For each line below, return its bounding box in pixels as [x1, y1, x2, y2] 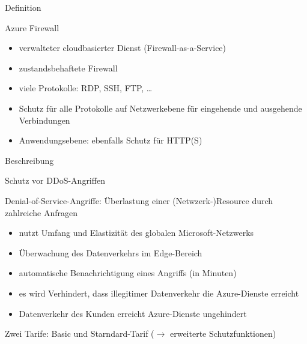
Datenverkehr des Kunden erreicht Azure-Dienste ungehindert [19, 307, 247, 319]
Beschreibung [5, 154, 54, 166]
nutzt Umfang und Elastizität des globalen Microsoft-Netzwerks [19, 226, 254, 239]
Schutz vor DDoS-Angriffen [5, 174, 105, 187]
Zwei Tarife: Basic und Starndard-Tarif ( [5, 327, 154, 340]
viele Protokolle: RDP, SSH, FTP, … [19, 82, 153, 94]
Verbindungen [19, 113, 70, 126]
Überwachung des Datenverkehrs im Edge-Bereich [19, 246, 202, 259]
